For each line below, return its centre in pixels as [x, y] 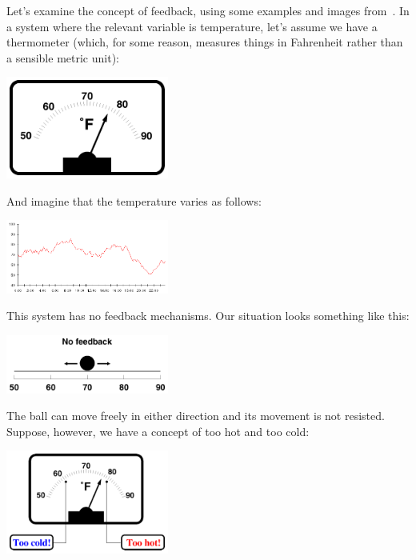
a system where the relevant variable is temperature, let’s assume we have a [192, 26]
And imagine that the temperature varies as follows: [134, 200]
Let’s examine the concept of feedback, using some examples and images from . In [208, 10]
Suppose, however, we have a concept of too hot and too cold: [158, 431]
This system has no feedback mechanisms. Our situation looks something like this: [208, 316]
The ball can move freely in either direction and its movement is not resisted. [196, 416]
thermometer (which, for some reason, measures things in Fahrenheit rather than [205, 42]
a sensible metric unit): [63, 57]
